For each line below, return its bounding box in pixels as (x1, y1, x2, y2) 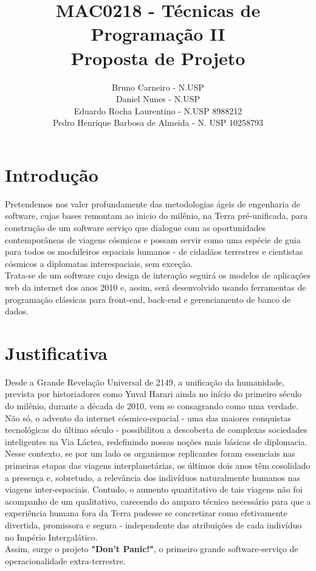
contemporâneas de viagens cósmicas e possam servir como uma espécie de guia (5, 233, 301, 246)
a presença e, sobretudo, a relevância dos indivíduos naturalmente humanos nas (5, 471, 300, 483)
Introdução (5, 162, 98, 187)
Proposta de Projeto (70, 45, 246, 70)
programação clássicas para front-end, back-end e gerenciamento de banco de (5, 292, 291, 305)
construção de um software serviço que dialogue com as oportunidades (5, 221, 266, 234)
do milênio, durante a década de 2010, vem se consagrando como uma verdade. (5, 400, 298, 412)
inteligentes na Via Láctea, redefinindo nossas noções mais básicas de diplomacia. (5, 435, 307, 448)
